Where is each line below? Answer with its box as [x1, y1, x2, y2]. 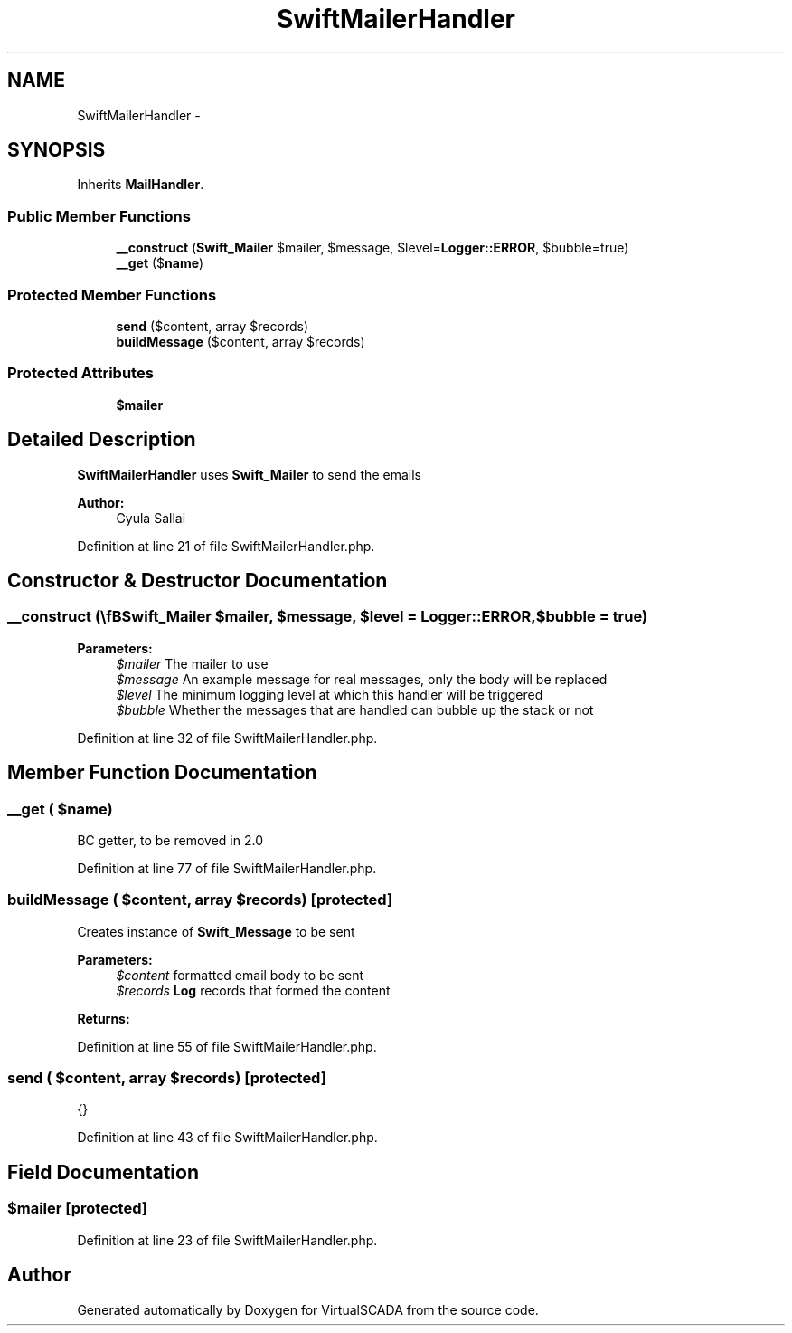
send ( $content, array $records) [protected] [7, 1069, 326, 1088]
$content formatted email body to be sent [116, 966, 364, 983]
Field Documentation [7, 1160, 199, 1184]
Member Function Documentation [7, 761, 317, 785]
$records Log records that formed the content [116, 982, 391, 998]
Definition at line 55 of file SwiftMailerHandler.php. [77, 1038, 377, 1054]
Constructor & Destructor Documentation [7, 568, 388, 592]
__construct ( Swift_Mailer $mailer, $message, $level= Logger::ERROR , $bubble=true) [116, 240, 629, 256]
